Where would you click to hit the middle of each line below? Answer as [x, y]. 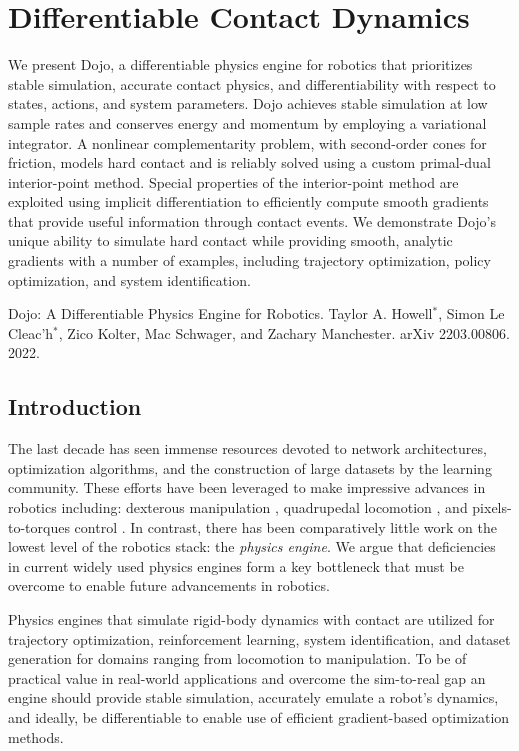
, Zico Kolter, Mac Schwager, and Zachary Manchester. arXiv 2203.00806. [284, 332]
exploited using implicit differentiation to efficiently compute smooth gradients [248, 201]
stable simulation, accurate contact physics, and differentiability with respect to [252, 83]
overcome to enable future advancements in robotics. [169, 585]
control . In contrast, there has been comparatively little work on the [285, 526]
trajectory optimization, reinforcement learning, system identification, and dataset [259, 638]
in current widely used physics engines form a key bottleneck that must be [236, 565]
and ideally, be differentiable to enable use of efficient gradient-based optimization [259, 716]
